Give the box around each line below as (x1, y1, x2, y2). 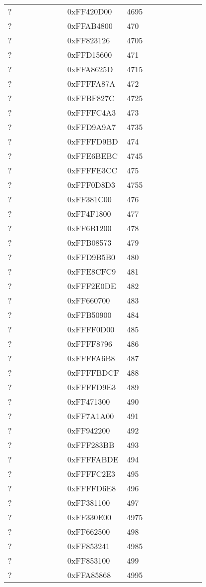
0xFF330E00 (67, 511, 112, 523)
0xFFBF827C (67, 92, 115, 104)
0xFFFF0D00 (67, 323, 115, 335)
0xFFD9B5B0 (67, 251, 116, 263)
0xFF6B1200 (67, 222, 112, 234)
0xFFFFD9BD (67, 136, 118, 147)
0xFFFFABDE (67, 453, 119, 465)
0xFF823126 (67, 34, 110, 46)
